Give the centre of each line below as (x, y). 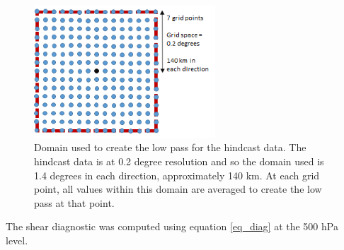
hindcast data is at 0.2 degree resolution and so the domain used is (179, 161)
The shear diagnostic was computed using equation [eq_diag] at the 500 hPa (172, 226)
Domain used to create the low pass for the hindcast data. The (170, 147)
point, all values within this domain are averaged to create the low (178, 189)
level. (17, 240)
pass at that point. (74, 202)
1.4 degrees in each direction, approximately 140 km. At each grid (177, 175)
